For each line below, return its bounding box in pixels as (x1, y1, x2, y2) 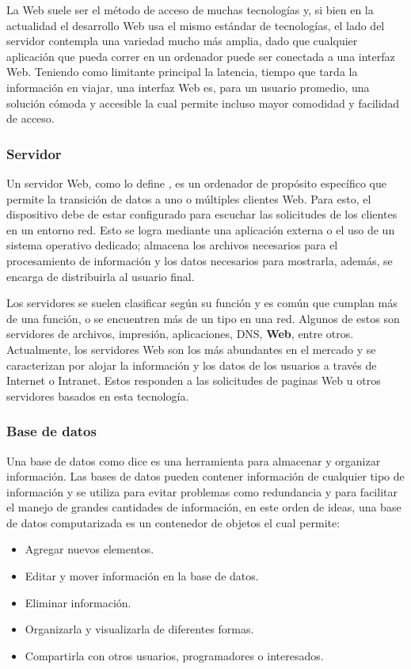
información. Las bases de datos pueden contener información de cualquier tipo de (6, 468, 405, 485)
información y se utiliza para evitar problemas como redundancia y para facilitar (6, 483, 398, 500)
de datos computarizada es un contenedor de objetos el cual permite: (6, 514, 341, 530)
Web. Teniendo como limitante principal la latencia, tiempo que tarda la (6, 63, 358, 80)
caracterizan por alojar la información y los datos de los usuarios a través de (6, 356, 377, 373)
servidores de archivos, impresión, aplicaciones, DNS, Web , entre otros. (6, 325, 354, 342)
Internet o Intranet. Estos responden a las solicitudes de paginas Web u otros (6, 372, 381, 389)
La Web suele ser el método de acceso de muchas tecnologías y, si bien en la (6, 2, 374, 17)
